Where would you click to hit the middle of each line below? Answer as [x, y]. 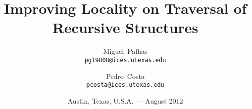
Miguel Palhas [125, 51]
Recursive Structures [125, 27]
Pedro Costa [125, 76]
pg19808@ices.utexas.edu [125, 60]
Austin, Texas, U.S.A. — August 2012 [125, 100]
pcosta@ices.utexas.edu [125, 85]
